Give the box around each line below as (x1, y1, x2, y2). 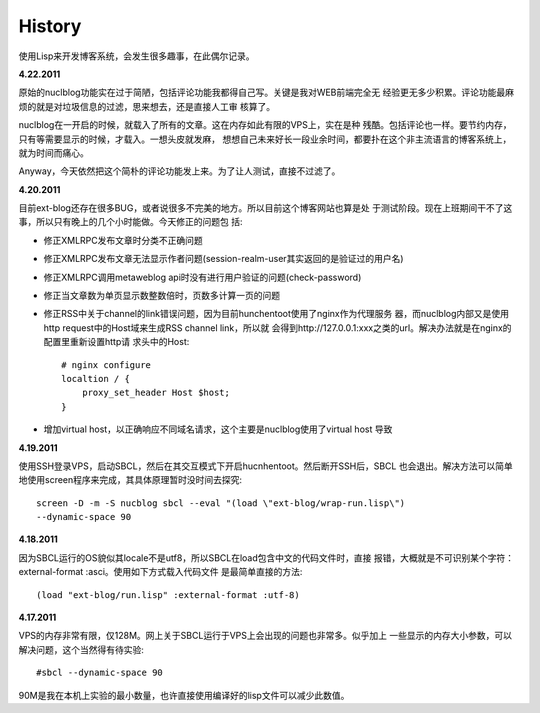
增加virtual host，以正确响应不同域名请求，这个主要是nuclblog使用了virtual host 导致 (43, 423, 393, 435)
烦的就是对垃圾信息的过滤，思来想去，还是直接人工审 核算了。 (18, 100, 275, 112)
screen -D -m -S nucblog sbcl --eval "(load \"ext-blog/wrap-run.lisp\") (36, 497, 406, 509)
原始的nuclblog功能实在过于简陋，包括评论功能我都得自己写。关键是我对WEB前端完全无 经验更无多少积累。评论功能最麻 (18, 86, 515, 99)
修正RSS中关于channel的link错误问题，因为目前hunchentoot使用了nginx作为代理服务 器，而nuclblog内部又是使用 (43, 308, 510, 320)
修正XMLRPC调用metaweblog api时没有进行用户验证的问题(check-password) (43, 271, 362, 283)
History (18, 15, 82, 37)
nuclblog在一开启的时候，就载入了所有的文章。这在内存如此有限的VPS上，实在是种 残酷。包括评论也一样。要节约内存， (18, 119, 512, 131)
